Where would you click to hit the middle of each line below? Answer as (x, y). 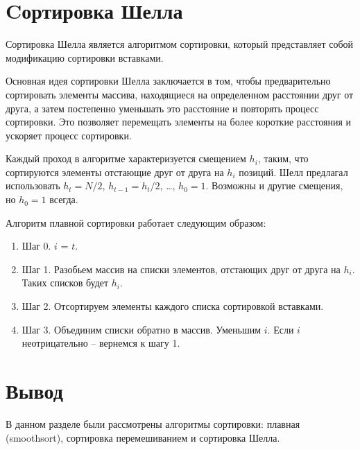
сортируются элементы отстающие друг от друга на (115, 172)
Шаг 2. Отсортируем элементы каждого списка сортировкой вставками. (173, 306)
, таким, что (283, 158)
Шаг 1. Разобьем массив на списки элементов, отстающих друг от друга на (181, 269)
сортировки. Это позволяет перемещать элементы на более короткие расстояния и (179, 122)
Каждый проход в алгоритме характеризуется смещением (126, 158)
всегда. (64, 199)
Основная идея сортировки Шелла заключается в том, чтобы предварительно (168, 81)
